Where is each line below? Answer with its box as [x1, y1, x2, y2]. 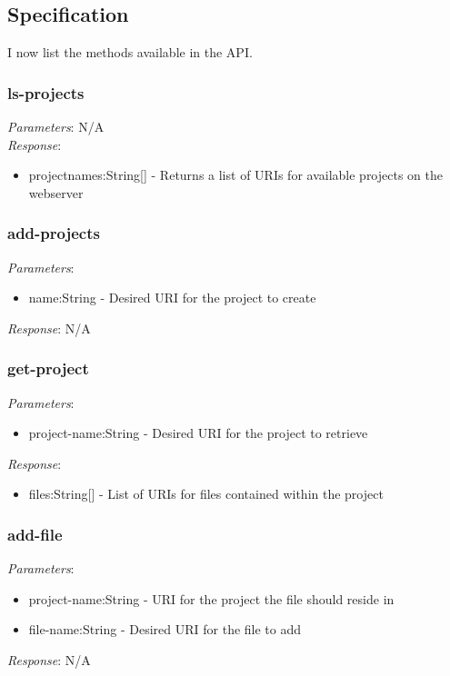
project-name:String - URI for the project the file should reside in [28, 589, 395, 608]
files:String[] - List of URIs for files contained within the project [28, 484, 384, 503]
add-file [7, 522, 63, 545]
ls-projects [7, 81, 85, 104]
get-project [7, 357, 89, 380]
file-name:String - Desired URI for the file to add [28, 620, 302, 639]
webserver [28, 183, 84, 202]
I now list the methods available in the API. [7, 43, 253, 62]
